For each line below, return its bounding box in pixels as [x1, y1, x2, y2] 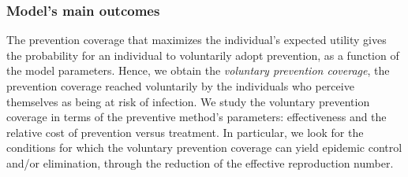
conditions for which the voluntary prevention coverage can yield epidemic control [6, 139, 402, 156]
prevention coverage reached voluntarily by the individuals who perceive [6, 78, 354, 94]
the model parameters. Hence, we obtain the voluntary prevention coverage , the [6, 62, 390, 79]
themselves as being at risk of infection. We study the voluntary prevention [6, 93, 370, 109]
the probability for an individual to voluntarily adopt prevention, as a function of [6, 46, 399, 63]
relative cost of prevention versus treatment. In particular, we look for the [6, 124, 364, 140]
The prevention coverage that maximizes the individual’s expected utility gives [6, 31, 387, 48]
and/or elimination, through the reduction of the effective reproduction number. [6, 154, 394, 171]
